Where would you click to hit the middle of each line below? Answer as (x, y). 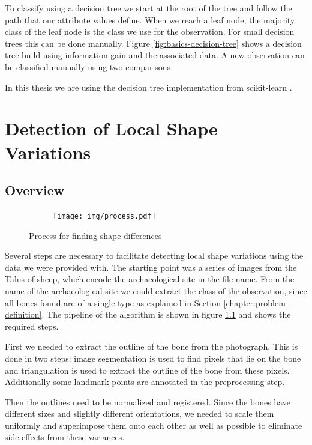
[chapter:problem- (256, 302)
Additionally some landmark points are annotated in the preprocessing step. (145, 382)
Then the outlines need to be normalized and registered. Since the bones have (148, 401)
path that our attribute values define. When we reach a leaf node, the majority (150, 20)
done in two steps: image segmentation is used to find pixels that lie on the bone (153, 358)
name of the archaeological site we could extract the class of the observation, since (156, 290)
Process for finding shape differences (95, 235)
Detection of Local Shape (111, 128)
